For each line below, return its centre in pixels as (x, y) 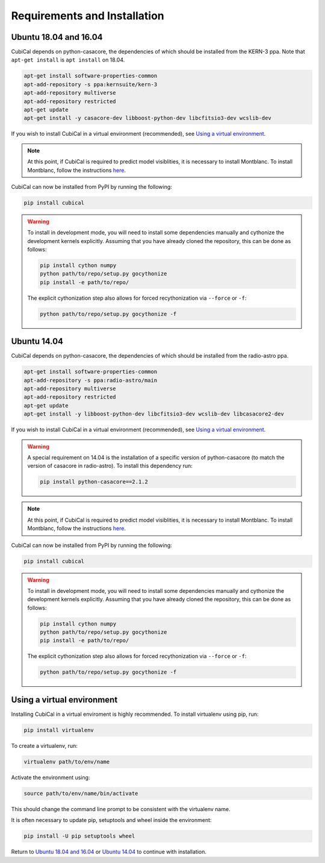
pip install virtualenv (59, 730)
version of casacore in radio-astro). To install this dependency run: (110, 466)
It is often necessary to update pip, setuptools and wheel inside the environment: (111, 820)
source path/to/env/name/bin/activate (81, 793)
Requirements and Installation (88, 16)
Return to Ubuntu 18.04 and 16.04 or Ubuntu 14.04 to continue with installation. (109, 852)
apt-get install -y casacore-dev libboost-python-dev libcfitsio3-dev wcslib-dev (148, 118)
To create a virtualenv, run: (44, 745)
